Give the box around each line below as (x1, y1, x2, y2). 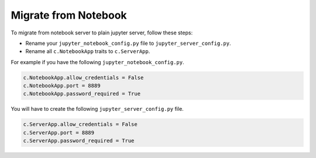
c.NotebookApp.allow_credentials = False (23, 74, 144, 81)
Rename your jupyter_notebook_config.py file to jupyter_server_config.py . (25, 40, 231, 47)
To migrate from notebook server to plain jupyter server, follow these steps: (11, 29, 193, 36)
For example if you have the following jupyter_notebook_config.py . (11, 58, 184, 65)
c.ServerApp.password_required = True (23, 138, 135, 144)
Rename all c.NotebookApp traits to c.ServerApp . (25, 48, 150, 55)
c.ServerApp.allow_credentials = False (23, 121, 138, 128)
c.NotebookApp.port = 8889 (23, 82, 101, 89)
